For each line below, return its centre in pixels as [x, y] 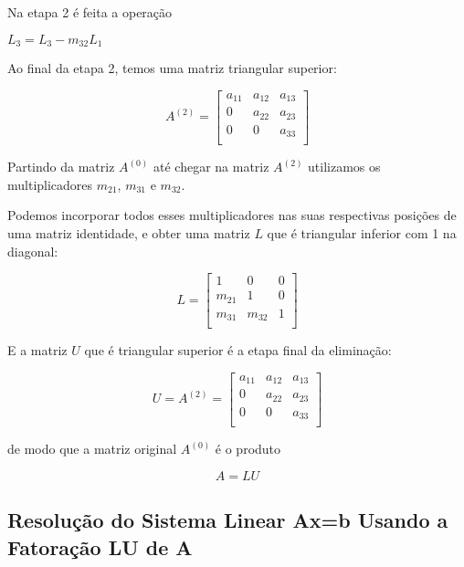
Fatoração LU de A [100, 546]
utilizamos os [344, 167]
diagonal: [33, 251]
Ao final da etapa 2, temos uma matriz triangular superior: [172, 68]
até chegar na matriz [211, 167]
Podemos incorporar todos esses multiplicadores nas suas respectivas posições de [232, 215]
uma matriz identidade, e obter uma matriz [129, 232]
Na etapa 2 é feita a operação [90, 12]
